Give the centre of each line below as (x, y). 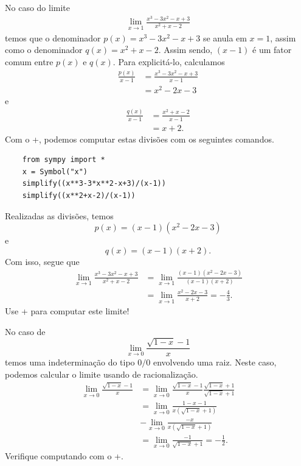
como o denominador (44, 50)
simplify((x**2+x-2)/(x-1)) (79, 195)
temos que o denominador (53, 37)
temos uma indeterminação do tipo (70, 362)
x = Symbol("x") (55, 171)
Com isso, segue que (42, 261)
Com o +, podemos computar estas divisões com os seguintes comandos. (140, 139)
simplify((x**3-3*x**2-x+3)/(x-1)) (94, 184)
